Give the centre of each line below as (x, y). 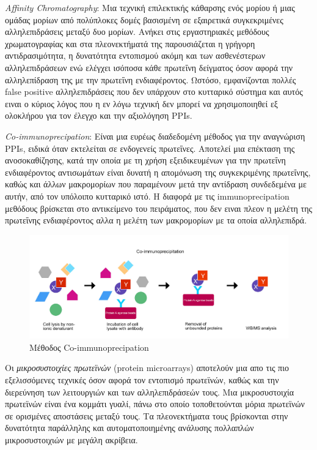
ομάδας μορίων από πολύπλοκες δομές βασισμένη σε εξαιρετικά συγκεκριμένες (144, 19)
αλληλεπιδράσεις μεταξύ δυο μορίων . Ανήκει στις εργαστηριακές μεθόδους (137, 32)
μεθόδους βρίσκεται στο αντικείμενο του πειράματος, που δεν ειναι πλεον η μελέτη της (159, 208)
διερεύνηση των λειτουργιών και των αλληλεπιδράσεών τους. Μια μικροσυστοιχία (150, 392)
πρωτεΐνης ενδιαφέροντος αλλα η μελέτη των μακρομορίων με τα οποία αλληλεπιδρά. (156, 220)
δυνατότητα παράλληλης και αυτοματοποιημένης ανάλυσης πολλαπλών (129, 428)
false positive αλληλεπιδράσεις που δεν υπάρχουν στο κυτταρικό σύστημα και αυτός (154, 92)
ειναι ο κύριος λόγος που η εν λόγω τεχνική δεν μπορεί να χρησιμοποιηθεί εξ (142, 103)
